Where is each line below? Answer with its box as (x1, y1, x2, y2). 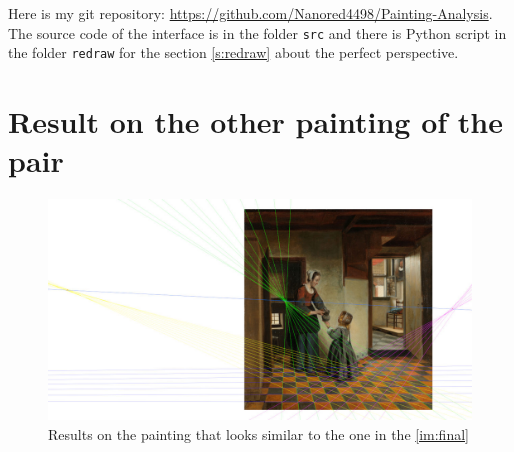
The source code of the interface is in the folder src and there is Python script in (8, 22, 507, 43)
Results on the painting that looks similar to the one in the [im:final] (48, 423, 469, 444)
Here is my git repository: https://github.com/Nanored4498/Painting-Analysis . (8, 3, 493, 23)
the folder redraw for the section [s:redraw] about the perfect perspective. (8, 42, 459, 63)
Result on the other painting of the (8, 101, 504, 142)
